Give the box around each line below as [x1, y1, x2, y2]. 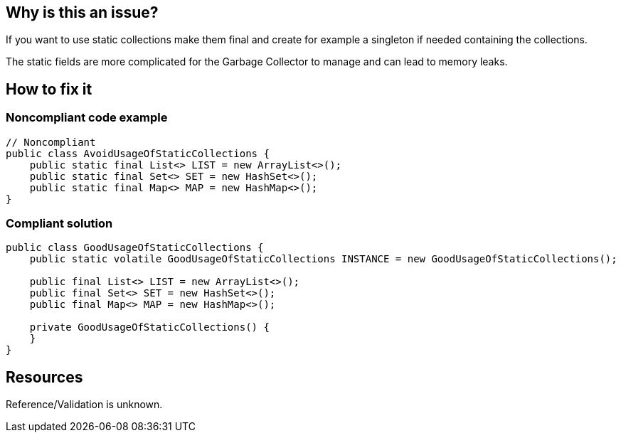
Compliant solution [6, 216, 113, 231]
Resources [6, 368, 83, 386]
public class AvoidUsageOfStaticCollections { [6, 147, 270, 159]
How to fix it [6, 80, 92, 98]
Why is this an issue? [6, 4, 159, 21]
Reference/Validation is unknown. [6, 398, 163, 411]
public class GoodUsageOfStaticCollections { [6, 242, 264, 254]
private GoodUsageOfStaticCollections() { [29, 321, 270, 333]
